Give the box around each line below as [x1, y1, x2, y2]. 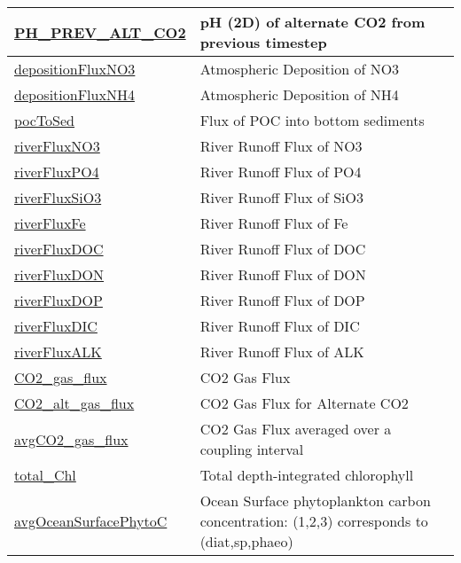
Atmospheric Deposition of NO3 [199, 59, 400, 79]
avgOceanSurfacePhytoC [14, 511, 168, 531]
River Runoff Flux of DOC [199, 238, 366, 259]
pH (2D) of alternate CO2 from [199, 12, 426, 32]
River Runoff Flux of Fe [199, 213, 348, 233]
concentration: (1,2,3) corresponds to [199, 511, 428, 531]
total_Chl [14, 465, 76, 485]
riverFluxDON [14, 264, 105, 285]
